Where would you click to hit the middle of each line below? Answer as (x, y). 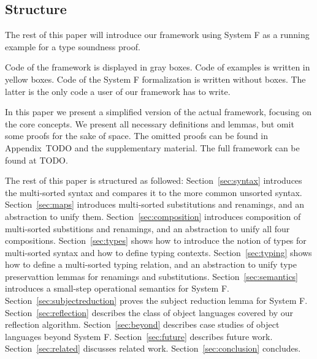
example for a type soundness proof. (73, 46)
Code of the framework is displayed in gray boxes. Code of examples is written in (158, 67)
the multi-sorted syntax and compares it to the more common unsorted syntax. (154, 192)
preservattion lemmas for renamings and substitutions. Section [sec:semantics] (152, 276)
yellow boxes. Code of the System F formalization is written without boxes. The (155, 79)
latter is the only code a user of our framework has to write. (118, 91)
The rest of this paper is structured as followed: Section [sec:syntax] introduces (154, 180)
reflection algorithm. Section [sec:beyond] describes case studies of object (142, 324)
